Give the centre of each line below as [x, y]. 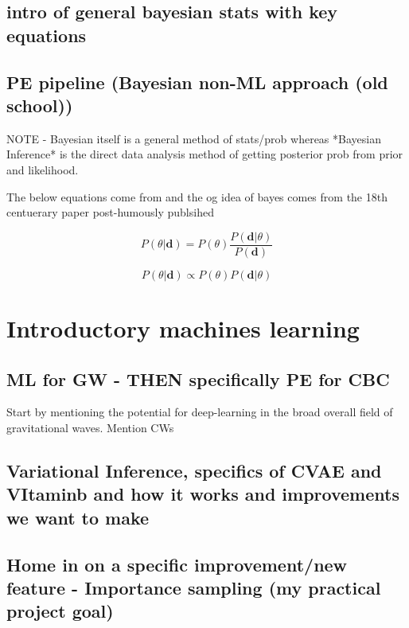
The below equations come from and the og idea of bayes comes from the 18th [197, 196]
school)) [40, 105]
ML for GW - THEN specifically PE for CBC [198, 378]
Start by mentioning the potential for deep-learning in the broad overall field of [200, 412]
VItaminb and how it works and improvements [203, 494]
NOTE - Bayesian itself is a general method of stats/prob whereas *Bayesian [194, 138]
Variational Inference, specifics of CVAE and [194, 470]
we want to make [78, 517]
